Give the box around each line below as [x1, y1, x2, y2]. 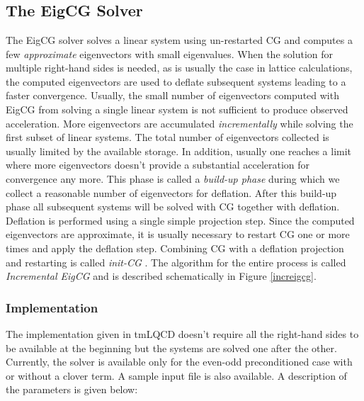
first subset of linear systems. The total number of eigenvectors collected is [6, 130, 329, 145]
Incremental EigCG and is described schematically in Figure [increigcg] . [6, 269, 317, 283]
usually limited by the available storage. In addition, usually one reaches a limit [6, 143, 352, 158]
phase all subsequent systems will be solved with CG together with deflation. [6, 199, 340, 214]
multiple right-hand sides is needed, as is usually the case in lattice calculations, [6, 60, 353, 75]
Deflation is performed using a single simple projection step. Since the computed [6, 213, 355, 227]
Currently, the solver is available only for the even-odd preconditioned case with [6, 354, 353, 369]
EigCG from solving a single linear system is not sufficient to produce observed [6, 101, 348, 116]
